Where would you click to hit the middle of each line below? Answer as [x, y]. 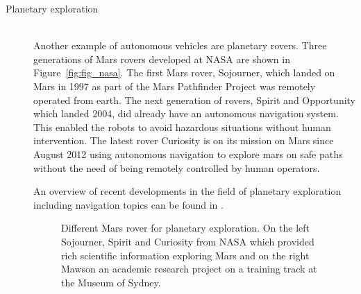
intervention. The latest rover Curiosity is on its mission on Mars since [184, 140]
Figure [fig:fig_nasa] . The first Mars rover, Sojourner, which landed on [184, 72]
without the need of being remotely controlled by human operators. [177, 167]
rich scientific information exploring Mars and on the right [185, 255]
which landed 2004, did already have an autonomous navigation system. [186, 113]
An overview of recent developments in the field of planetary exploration [187, 191]
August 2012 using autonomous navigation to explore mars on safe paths [188, 154]
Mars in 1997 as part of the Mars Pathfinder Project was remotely [175, 86]
